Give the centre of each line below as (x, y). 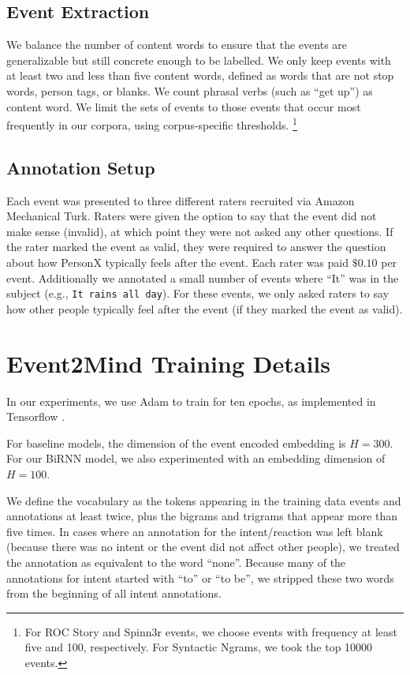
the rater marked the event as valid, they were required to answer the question (196, 247)
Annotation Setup (81, 167)
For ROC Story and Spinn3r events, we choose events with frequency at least (211, 631)
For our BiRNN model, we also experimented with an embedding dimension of (196, 458)
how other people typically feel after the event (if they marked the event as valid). (205, 308)
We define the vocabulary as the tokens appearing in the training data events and (204, 500)
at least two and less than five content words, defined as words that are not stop (200, 75)
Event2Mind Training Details (168, 363)
